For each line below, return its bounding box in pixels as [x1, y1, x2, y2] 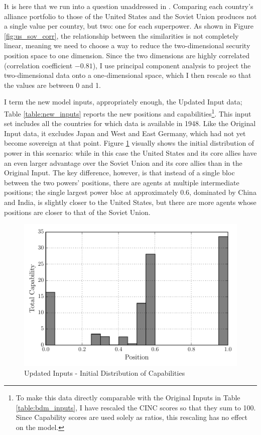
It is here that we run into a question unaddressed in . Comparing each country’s [4, 1, 253, 11]
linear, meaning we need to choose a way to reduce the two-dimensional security [4, 40, 250, 51]
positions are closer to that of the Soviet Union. [4, 206, 151, 217]
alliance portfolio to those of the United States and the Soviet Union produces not [4, 11, 257, 21]
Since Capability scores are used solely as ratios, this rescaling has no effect [16, 412, 248, 422]
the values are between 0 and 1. [4, 79, 101, 90]
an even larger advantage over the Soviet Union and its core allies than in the [4, 157, 242, 168]
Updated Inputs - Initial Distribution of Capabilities [24, 368, 185, 378]
